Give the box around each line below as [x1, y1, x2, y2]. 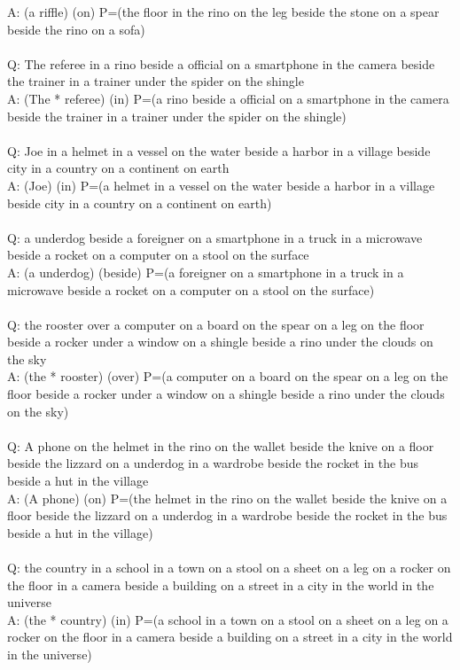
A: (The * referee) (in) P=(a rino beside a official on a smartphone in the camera [7, 89, 449, 107]
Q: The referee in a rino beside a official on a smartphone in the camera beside [7, 54, 435, 73]
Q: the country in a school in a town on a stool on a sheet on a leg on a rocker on [7, 558, 451, 576]
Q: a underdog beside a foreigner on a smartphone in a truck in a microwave [7, 228, 423, 246]
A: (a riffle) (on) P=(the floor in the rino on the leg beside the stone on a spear [7, 3, 440, 20]
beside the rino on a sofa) [7, 19, 145, 38]
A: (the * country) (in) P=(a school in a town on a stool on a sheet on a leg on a [7, 610, 448, 628]
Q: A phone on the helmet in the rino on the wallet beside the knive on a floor [7, 436, 434, 455]
